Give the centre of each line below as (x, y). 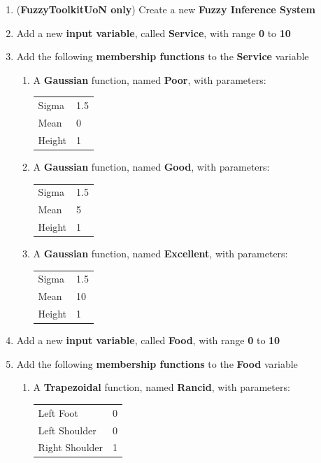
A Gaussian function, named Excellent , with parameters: (160, 254)
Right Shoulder (71, 447)
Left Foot (58, 412)
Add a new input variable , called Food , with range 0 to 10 (148, 340)
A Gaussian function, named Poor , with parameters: (150, 79)
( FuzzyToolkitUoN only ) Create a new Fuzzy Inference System (166, 9)
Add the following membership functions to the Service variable (163, 56)
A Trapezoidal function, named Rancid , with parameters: (162, 387)
